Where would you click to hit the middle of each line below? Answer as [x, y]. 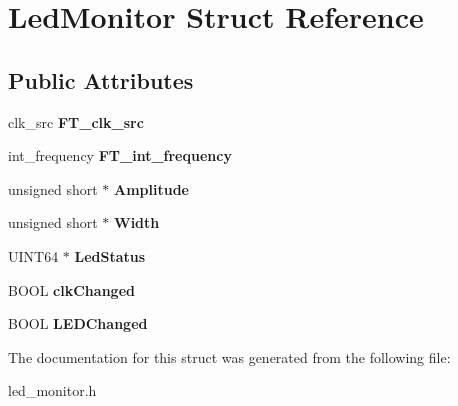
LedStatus [110, 255]
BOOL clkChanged [71, 289]
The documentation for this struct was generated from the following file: [229, 356]
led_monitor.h [52, 390]
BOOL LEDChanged [78, 323]
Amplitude [151, 188]
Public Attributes [101, 79]
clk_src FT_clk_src [76, 121]
